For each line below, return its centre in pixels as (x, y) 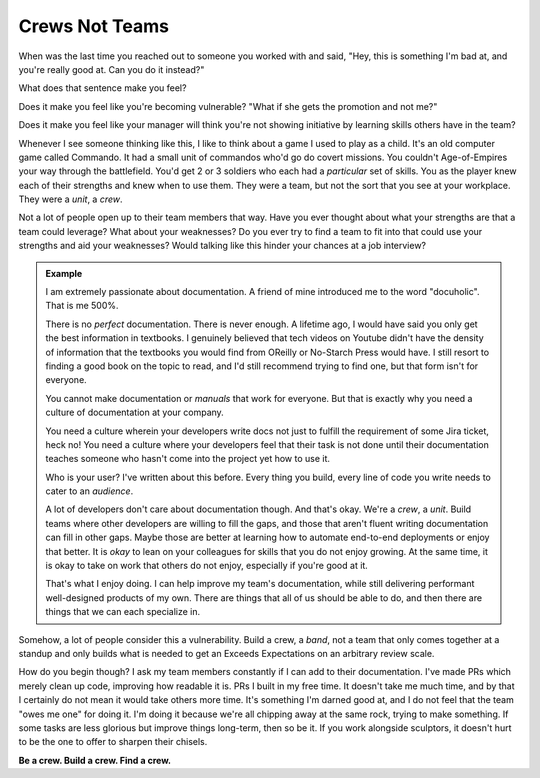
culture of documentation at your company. (134, 412)
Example (64, 273)
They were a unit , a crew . (71, 199)
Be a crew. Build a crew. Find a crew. (95, 760)
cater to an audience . (89, 491)
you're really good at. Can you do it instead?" (111, 69)
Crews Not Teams (94, 26)
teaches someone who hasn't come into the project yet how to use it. (187, 459)
